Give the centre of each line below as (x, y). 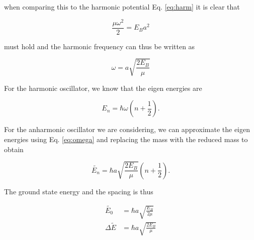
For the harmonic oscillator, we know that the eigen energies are (103, 88)
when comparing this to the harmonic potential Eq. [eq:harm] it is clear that (122, 7)
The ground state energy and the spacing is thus (79, 191)
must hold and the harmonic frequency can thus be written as (100, 46)
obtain (14, 149)
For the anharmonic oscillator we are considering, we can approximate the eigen (127, 129)
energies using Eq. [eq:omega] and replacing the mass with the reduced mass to (126, 139)
